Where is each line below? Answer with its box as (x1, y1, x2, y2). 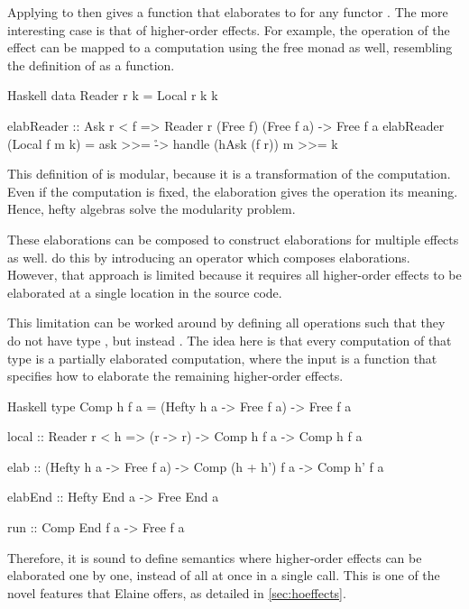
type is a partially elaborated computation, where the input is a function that (7, 348, 437, 367)
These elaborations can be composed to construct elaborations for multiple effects (7, 229, 459, 248)
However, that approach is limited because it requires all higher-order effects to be (7, 265, 462, 284)
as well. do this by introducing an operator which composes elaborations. (7, 247, 410, 266)
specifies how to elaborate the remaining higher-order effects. (7, 366, 344, 385)
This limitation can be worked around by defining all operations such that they (7, 313, 446, 332)
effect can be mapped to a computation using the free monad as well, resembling (7, 38, 453, 57)
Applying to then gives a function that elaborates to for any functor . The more (7, 3, 448, 21)
